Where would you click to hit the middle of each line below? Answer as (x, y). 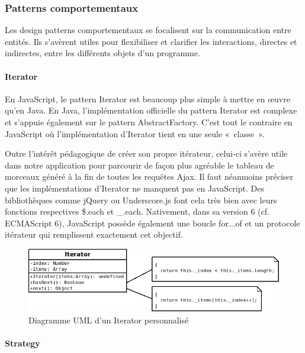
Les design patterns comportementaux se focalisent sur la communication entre (148, 30)
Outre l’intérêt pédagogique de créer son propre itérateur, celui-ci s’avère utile (146, 153)
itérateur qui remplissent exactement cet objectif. (94, 234)
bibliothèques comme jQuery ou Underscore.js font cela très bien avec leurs (141, 200)
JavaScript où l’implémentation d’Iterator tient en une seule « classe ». (135, 133)
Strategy (23, 343)
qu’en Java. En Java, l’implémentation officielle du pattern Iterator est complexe (151, 110)
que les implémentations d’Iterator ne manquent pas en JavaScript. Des (134, 188)
